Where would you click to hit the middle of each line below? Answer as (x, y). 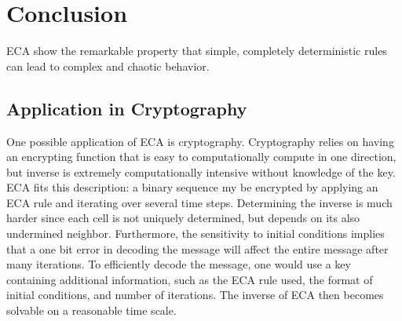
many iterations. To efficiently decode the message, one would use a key (179, 264)
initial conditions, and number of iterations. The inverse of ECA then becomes (195, 295)
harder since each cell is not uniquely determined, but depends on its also (183, 218)
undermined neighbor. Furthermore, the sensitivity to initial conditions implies (196, 233)
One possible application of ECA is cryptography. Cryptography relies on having (200, 141)
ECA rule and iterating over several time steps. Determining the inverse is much (199, 202)
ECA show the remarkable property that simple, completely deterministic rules (197, 51)
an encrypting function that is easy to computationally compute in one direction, (201, 157)
